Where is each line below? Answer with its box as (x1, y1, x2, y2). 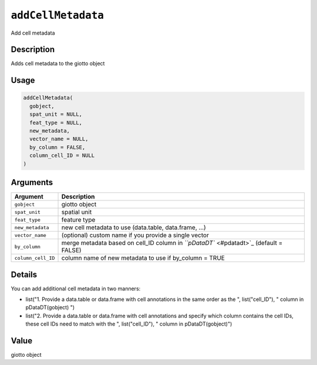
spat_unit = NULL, (29, 111, 82, 118)
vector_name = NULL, (29, 136, 89, 142)
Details (11, 269, 38, 279)
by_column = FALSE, (29, 144, 86, 150)
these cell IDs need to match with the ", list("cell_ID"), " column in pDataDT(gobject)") (25, 320, 232, 327)
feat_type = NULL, (29, 119, 82, 126)
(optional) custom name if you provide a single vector (61, 231, 210, 239)
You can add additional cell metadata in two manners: (11, 285, 141, 292)
